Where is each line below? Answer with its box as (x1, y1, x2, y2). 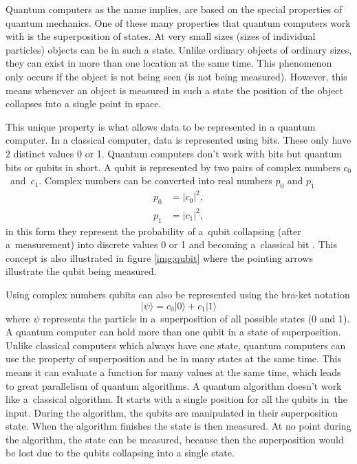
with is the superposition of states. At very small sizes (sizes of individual (6, 29, 316, 43)
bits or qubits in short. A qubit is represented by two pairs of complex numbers (6, 159, 340, 174)
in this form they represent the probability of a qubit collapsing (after (6, 223, 301, 238)
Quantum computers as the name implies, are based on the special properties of (6, 2, 343, 16)
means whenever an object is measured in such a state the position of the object (6, 82, 343, 97)
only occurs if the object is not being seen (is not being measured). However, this (6, 69, 347, 83)
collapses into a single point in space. (6, 96, 162, 111)
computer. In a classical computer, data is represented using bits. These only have (6, 133, 351, 147)
